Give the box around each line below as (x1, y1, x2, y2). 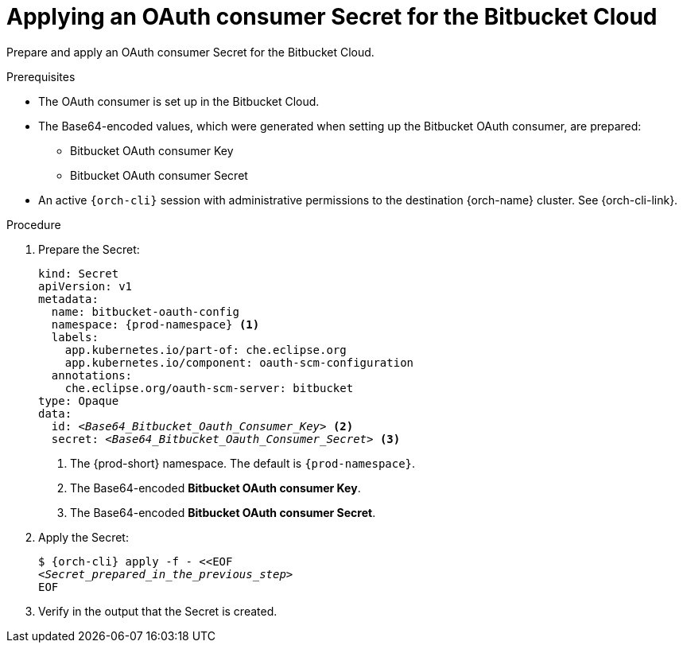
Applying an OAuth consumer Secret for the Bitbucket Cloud (6, 3, 658, 30)
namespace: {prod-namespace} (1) (51, 317, 260, 331)
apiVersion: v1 (38, 279, 133, 293)
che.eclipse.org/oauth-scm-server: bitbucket (64, 381, 354, 394)
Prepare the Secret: (38, 242, 140, 256)
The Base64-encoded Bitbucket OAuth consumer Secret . (70, 505, 376, 519)
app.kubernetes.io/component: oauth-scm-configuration (64, 356, 414, 369)
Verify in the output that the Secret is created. (38, 604, 277, 618)
